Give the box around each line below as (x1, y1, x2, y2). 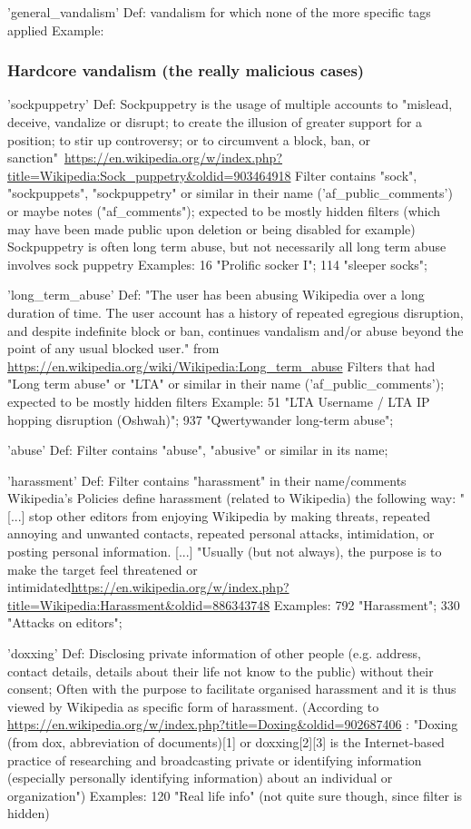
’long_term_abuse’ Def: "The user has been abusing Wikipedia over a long (7, 285, 425, 304)
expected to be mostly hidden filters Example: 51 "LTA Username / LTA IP (7, 391, 430, 410)
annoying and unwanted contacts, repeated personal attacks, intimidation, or (7, 524, 435, 543)
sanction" (7, 148, 58, 167)
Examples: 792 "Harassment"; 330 (273, 595, 460, 614)
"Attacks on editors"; (7, 613, 123, 632)
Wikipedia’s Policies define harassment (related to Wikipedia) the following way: (7, 489, 456, 508)
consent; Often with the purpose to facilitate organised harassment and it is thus (7, 679, 456, 698)
